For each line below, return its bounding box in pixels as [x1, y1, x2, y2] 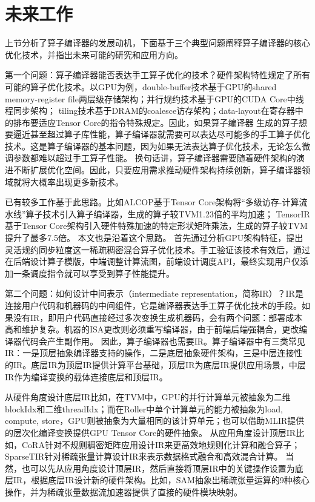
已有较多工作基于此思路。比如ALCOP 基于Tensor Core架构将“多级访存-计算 [5, 196, 299, 208]
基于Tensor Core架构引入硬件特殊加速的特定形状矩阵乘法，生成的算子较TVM [5, 219, 308, 232]
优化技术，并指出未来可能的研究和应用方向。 [5, 48, 183, 61]
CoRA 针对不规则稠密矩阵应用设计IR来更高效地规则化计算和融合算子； [21, 438, 300, 451]
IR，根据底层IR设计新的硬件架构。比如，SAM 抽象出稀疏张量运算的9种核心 [13, 474, 310, 486]
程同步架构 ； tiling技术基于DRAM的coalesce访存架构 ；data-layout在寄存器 [5, 104, 295, 117]
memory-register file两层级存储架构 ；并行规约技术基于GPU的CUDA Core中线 [5, 92, 304, 105]
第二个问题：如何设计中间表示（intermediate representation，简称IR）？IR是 [5, 287, 303, 300]
